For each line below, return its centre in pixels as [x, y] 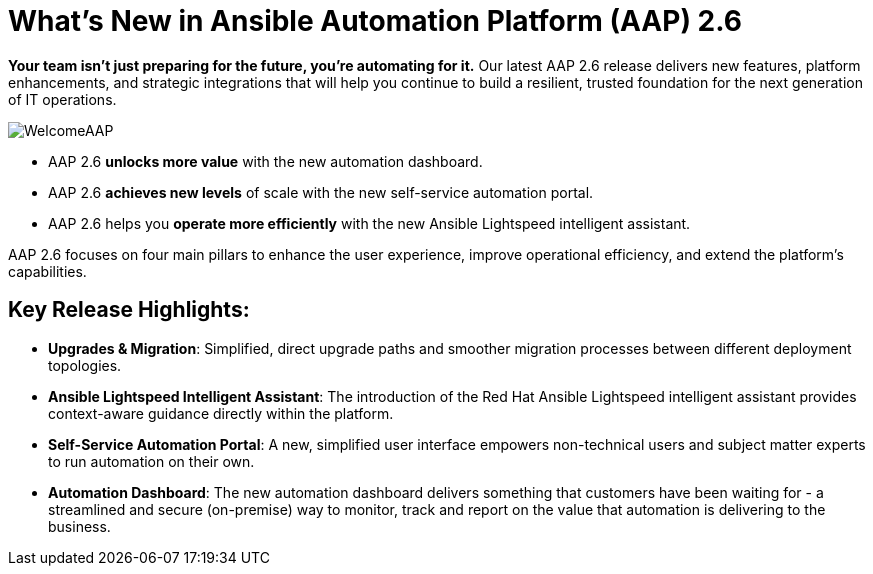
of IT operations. [62, 99]
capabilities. [47, 271]
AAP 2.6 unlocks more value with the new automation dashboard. [265, 161]
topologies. [85, 365]
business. [79, 526]
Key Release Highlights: [129, 310]
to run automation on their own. [151, 461]
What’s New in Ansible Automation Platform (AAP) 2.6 [375, 21]
